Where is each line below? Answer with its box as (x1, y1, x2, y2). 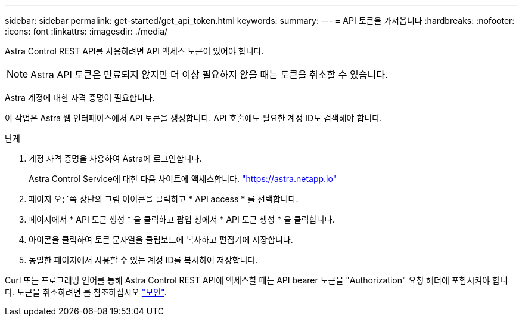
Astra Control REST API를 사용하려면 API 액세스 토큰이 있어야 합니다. (5, 46, 264, 56)
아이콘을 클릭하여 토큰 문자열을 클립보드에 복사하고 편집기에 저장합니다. (29, 234, 293, 245)
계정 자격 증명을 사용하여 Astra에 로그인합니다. (29, 153, 202, 163)
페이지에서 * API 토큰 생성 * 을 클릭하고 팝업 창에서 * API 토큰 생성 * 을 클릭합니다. (29, 214, 335, 224)
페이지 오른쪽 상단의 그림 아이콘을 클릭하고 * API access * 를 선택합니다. (29, 194, 299, 204)
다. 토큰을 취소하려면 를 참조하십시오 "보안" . (5, 287, 167, 297)
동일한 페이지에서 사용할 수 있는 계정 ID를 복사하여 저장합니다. (29, 255, 258, 265)
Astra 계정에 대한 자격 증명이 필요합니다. (5, 92, 155, 103)
